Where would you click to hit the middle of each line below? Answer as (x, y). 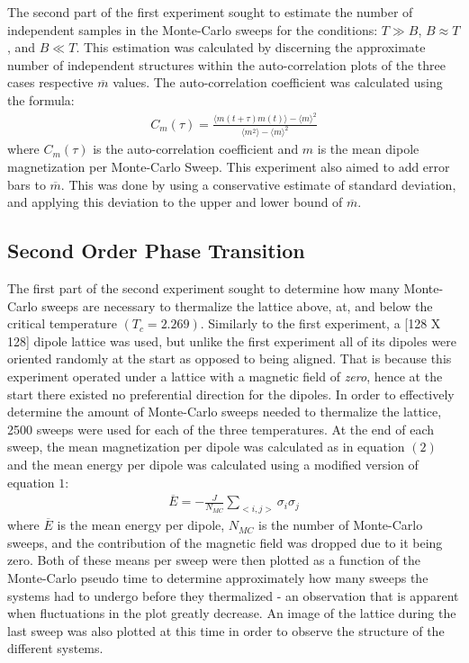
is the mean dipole (368, 149)
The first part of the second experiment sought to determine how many (203, 287)
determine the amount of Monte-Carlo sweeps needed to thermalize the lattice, (225, 412)
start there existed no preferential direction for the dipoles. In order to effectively (231, 394)
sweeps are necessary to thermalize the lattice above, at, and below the (237, 305)
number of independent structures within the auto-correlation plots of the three (227, 64)
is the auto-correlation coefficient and (196, 149)
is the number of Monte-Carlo (341, 525)
